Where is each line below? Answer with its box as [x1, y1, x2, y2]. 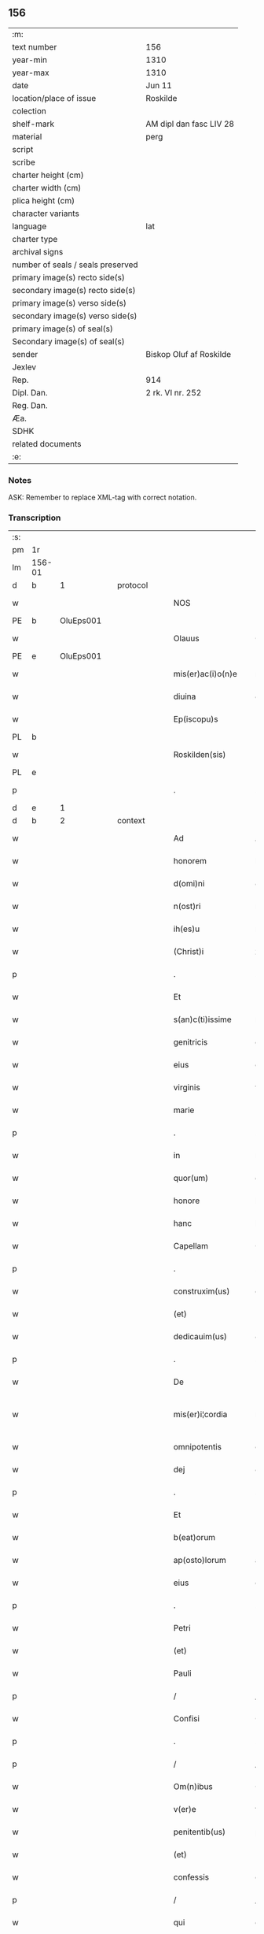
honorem [173, 856, 207, 867]
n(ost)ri [173, 901, 201, 912]
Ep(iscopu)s [173, 714, 218, 725]
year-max [12, 67, 49, 78]
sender [12, 348, 38, 359]
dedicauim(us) [173, 1331, 228, 1342]
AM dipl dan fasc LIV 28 [145, 118, 234, 129]
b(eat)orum [173, 1532, 216, 1543]
